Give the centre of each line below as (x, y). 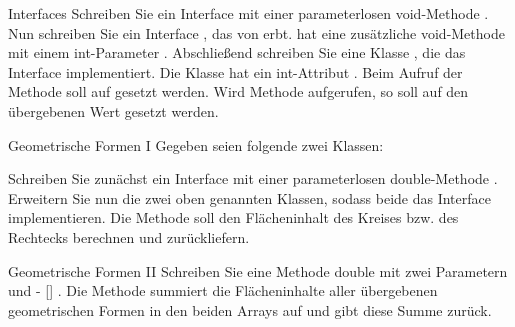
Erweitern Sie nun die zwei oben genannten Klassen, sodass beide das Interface (249, 197)
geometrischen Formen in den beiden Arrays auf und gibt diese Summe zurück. (250, 309)
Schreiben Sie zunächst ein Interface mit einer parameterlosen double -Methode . (253, 178)
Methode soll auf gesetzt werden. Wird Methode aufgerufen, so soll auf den (238, 91)
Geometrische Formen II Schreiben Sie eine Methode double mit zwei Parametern (258, 270)
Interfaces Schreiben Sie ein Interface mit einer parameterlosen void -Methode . (248, 13)
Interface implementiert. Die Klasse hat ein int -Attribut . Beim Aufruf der (235, 71)
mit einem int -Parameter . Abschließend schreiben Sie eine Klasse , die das (237, 52)
